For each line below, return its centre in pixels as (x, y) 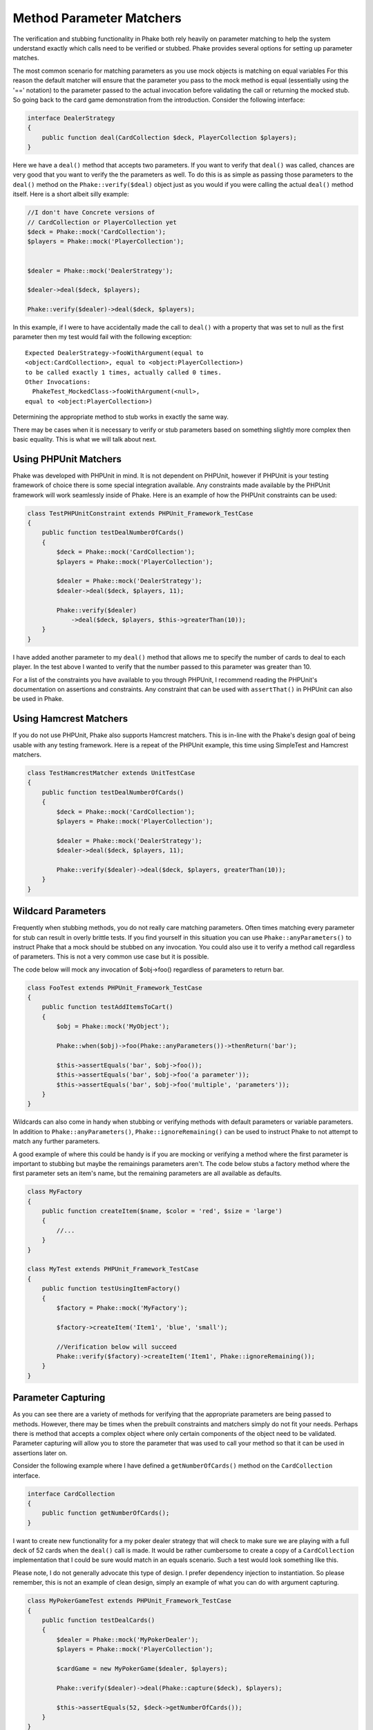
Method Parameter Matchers (97, 18)
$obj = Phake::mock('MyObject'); (113, 1027)
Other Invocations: (58, 382)
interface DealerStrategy (71, 118)
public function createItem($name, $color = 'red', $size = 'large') (162, 1211)
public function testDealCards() (98, 1620)
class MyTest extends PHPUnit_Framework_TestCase (113, 1269)
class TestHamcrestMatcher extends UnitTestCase (111, 773)
